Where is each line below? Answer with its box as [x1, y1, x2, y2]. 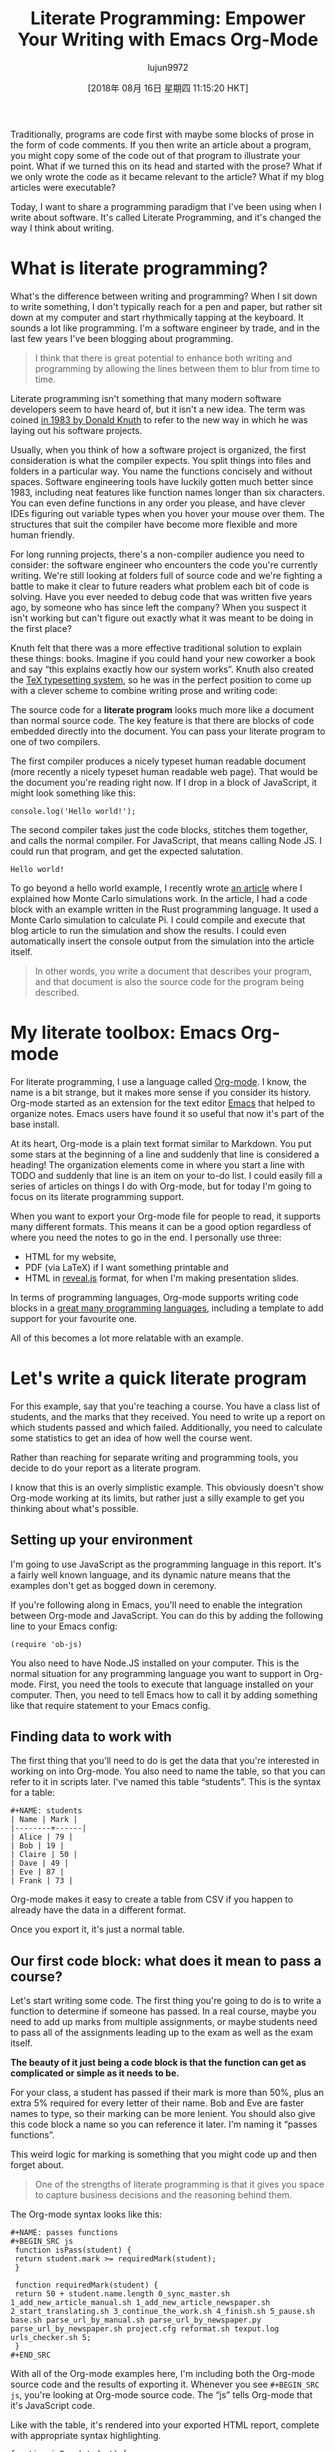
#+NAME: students [10, 1806, 83, 1816]
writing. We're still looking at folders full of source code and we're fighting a [10, 569, 323, 581]
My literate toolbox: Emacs [10, 1022, 237, 1044]
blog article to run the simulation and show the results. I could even [10, 924, 287, 936]
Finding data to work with [10, 1728, 172, 1745]
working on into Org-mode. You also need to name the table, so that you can [10, 1765, 326, 1777]
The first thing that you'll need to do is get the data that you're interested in [10, 1755, 320, 1767]
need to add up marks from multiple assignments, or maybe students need [10, 2016, 318, 2028]
